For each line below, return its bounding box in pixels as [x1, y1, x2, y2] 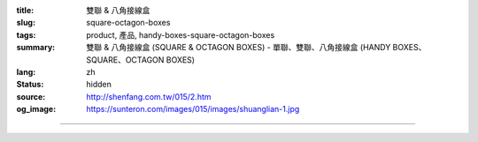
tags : [16, 29, 36, 40]
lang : [16, 66, 36, 77]
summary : [16, 42, 56, 53]
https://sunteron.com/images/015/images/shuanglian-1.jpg [86, 104, 300, 115]
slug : [16, 18, 35, 28]
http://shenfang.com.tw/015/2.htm [86, 91, 212, 101]
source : [16, 91, 46, 101]
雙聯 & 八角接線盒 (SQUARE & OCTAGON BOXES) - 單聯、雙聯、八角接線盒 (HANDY [86, 42, 391, 53]
